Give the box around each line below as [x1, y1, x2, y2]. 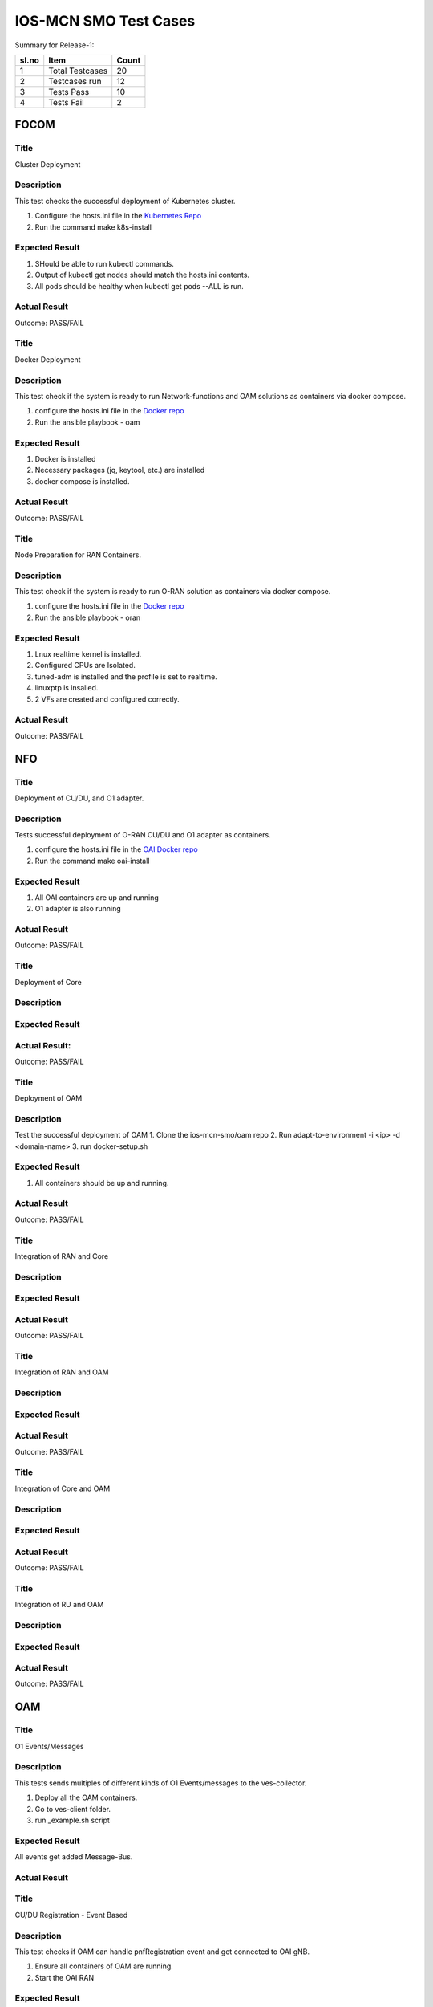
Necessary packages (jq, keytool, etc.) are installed [34, 466, 205, 475]
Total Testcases [48, 65, 108, 76]
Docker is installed [34, 454, 96, 463]
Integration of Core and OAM [14, 1484, 111, 1493]
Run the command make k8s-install [34, 222, 152, 232]
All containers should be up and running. [34, 1178, 169, 1187]
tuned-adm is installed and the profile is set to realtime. [34, 671, 218, 682]
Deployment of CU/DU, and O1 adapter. [14, 793, 144, 803]
